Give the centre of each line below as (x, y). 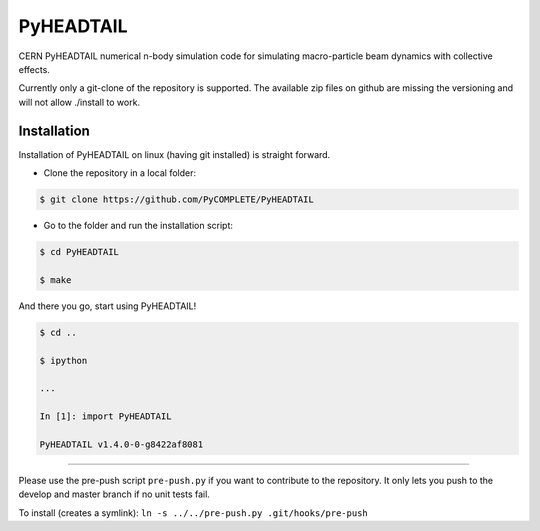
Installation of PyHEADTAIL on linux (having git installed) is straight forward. (174, 154)
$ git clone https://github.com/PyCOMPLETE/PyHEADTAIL (176, 199)
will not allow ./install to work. (79, 102)
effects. (34, 69)
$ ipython (63, 360)
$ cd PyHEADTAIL (79, 251)
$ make (55, 279)
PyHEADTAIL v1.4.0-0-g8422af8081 (121, 444)
